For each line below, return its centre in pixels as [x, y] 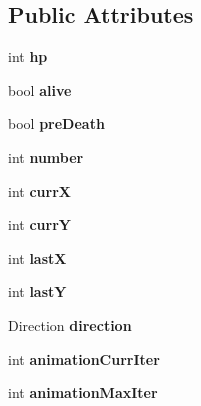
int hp [28, 56]
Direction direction [70, 324]
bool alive [40, 89]
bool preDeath [56, 123]
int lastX [37, 257]
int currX [39, 190]
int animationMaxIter [83, 392]
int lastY [37, 291]
